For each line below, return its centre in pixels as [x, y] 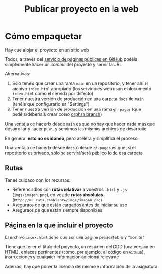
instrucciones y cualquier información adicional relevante [62, 257]
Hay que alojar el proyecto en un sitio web [47, 50]
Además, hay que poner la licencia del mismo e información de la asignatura [81, 266]
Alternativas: [18, 73]
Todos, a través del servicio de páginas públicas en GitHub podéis [71, 59]
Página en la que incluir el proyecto [59, 226]
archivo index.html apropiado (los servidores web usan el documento [82, 88]
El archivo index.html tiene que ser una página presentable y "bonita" [75, 237]
